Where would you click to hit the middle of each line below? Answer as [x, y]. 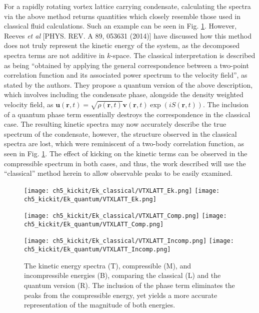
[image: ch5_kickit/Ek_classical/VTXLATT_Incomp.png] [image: [129, 241]
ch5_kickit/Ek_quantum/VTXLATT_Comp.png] [94, 224]
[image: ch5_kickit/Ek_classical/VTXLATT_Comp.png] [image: [125, 216]
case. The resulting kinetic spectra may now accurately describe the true [115, 124]
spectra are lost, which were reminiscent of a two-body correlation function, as [124, 143]
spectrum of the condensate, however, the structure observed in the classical [120, 133]
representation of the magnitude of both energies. [100, 305]
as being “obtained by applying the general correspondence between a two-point [126, 65]
